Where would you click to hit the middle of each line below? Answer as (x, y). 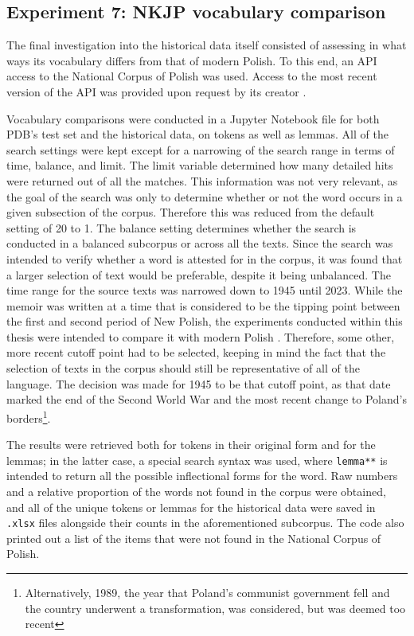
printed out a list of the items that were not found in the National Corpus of (194, 538)
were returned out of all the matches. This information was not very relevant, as (202, 180)
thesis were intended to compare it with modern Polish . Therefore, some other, (201, 336)
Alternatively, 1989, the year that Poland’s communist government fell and (207, 592)
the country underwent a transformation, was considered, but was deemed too (215, 608)
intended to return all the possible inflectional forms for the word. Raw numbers (202, 476)
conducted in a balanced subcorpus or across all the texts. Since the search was (200, 243)
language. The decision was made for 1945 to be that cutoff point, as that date (199, 383)
